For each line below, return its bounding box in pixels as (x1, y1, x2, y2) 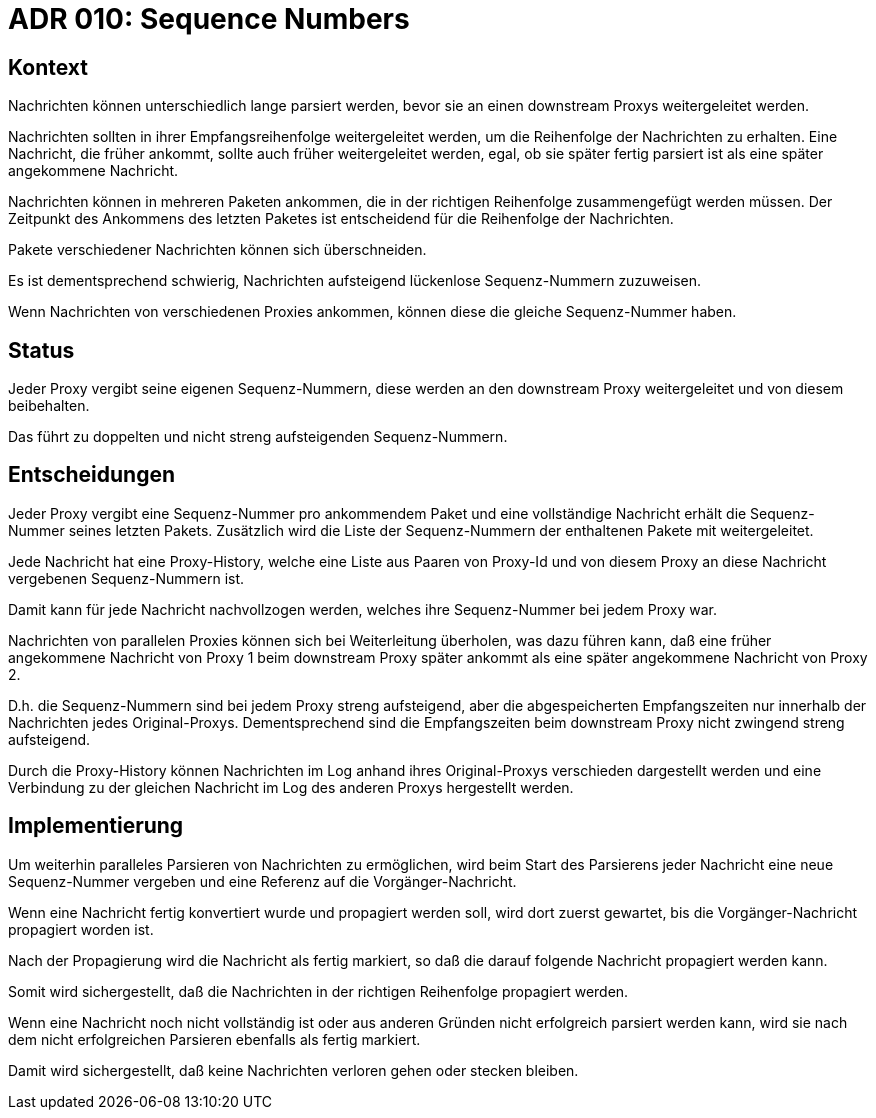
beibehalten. (8, 397, 90, 415)
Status (8, 337, 75, 363)
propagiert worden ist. (8, 920, 154, 938)
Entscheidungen (8, 462, 175, 488)
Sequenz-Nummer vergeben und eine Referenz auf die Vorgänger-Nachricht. (8, 872, 517, 890)
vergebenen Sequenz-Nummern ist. (8, 569, 245, 587)
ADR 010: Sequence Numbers (8, 2, 410, 36)
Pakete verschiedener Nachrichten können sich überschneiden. (8, 241, 427, 259)
